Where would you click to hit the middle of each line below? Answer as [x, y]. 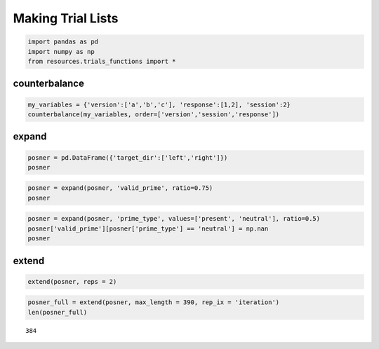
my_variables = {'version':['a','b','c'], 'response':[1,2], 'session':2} [159, 104]
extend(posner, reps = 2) [72, 281]
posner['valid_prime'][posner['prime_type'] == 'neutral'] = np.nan [148, 228]
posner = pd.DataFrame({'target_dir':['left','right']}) [128, 157]
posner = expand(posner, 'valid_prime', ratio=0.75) [120, 188]
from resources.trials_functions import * [102, 61]
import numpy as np [61, 52]
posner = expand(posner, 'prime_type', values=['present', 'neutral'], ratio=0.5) [174, 219]
